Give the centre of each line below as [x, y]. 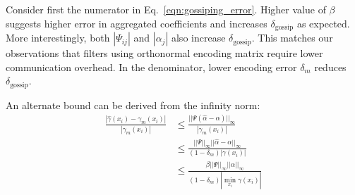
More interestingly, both [58, 38]
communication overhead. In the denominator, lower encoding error [151, 67]
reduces [330, 67]
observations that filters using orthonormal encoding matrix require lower [164, 53]
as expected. [323, 23]
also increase [198, 38]
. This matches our [292, 38]
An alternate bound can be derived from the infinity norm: [133, 105]
